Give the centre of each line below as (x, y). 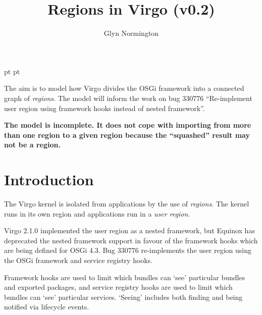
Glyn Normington (131, 33)
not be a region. (32, 145)
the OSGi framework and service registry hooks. (78, 260)
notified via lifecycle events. (47, 307)
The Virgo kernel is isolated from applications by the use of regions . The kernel (127, 203)
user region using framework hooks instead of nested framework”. (104, 108)
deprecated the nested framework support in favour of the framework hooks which (131, 240)
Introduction (49, 179)
